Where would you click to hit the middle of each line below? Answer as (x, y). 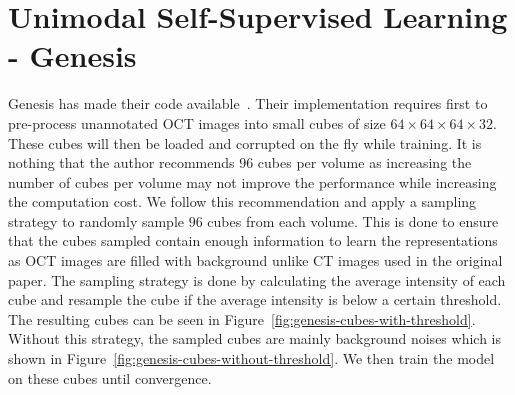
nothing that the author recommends (121, 162)
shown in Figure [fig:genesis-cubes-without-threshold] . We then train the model (251, 358)
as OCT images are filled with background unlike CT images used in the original (255, 260)
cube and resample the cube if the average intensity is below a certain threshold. (255, 299)
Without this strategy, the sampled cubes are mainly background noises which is (254, 338)
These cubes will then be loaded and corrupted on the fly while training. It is (245, 142)
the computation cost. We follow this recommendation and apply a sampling (242, 201)
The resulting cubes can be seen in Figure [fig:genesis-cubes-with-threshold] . (242, 318)
